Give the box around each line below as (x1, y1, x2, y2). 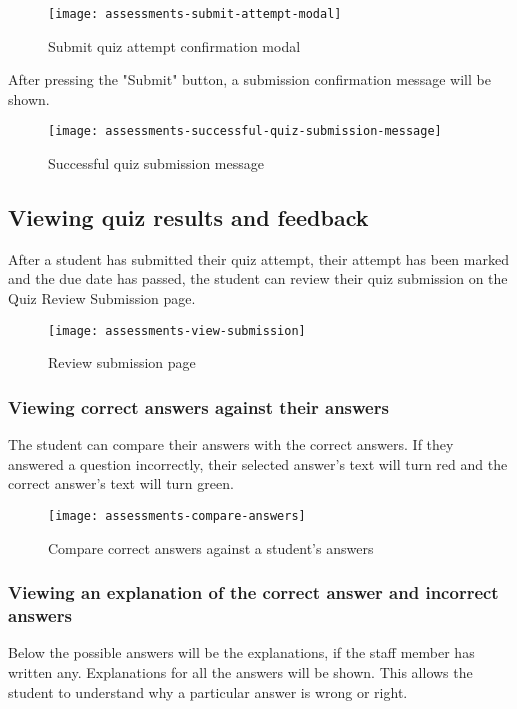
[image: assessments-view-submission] (48, 323, 306, 338)
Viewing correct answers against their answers (8, 394, 389, 419)
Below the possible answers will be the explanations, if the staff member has (8, 642, 475, 663)
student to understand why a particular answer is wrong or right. (8, 681, 408, 702)
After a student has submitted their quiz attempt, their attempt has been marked (8, 248, 509, 269)
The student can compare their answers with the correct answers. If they (8, 434, 454, 455)
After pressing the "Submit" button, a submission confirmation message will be (8, 69, 491, 90)
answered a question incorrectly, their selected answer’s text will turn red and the (8, 453, 508, 474)
